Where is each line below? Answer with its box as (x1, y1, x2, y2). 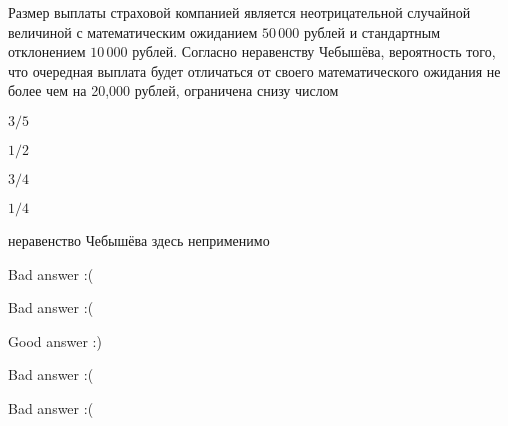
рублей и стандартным (303, 21, 441, 42)
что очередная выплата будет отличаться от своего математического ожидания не (8, 60, 501, 81)
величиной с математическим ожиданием (8, 21, 258, 42)
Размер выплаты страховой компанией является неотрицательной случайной (8, 2, 471, 22)
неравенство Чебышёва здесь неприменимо (8, 229, 270, 250)
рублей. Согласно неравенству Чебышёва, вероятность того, (132, 41, 496, 62)
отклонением (8, 41, 86, 62)
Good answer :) (8, 330, 102, 351)
